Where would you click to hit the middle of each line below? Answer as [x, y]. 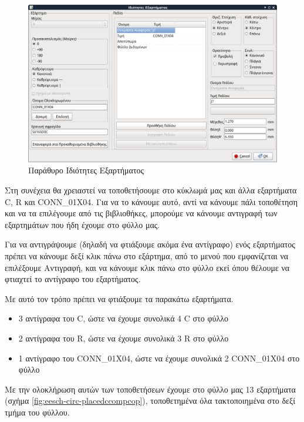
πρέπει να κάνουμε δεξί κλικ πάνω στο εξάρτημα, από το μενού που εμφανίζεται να [147, 256]
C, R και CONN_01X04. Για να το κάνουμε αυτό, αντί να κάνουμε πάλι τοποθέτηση [151, 201]
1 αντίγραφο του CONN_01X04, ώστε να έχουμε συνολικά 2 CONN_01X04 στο [159, 358]
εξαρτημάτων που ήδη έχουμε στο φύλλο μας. [82, 224]
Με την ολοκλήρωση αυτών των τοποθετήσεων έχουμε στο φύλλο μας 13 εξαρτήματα [150, 389]
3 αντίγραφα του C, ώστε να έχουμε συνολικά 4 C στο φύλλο [123, 318]
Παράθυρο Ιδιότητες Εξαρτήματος [86, 170]
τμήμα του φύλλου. [37, 412]
